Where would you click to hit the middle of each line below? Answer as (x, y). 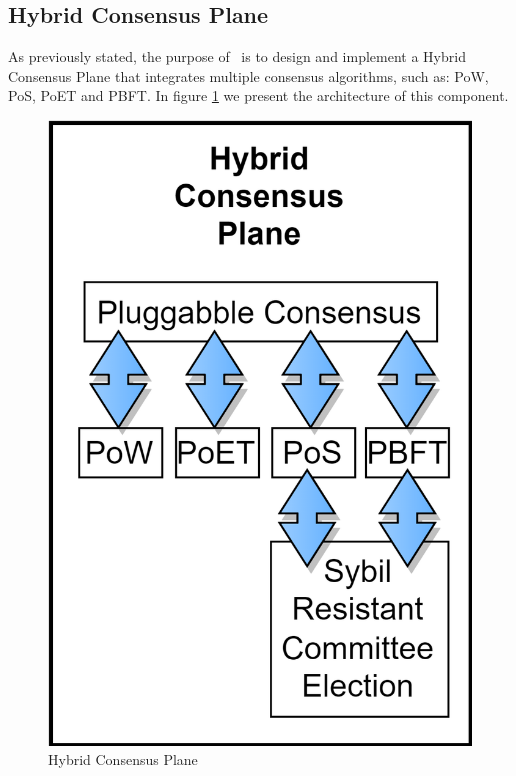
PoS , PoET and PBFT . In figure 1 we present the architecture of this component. (258, 95)
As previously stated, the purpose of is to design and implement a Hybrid (237, 56)
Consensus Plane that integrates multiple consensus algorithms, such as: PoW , (248, 75)
